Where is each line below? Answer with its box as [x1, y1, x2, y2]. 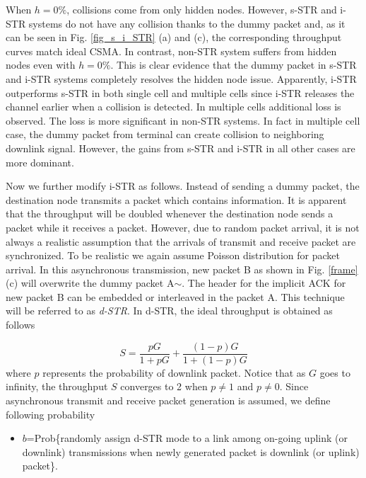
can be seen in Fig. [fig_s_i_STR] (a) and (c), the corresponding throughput [6, 30, 342, 45]
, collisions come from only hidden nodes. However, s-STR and [66, 2, 337, 16]
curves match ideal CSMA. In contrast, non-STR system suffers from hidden [6, 43, 337, 58]
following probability [6, 406, 95, 421]
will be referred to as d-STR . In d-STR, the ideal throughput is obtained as [6, 303, 333, 318]
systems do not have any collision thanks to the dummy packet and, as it [28, 16, 346, 30]
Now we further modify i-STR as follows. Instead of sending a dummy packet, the [6, 178, 360, 193]
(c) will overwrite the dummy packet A [6, 275, 175, 290]
